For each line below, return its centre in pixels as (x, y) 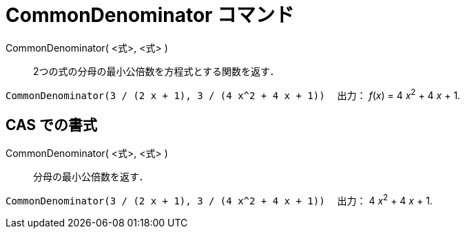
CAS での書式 (52, 125)
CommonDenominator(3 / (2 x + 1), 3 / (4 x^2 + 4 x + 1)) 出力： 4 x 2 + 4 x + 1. (219, 200)
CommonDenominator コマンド (150, 15)
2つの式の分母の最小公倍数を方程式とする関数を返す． (156, 71)
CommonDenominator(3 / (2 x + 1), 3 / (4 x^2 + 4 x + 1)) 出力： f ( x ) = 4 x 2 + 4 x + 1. (233, 94)
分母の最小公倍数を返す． (91, 177)
